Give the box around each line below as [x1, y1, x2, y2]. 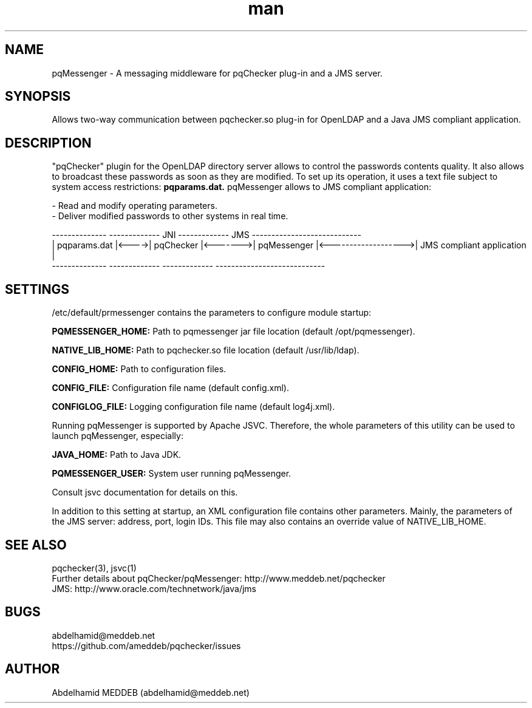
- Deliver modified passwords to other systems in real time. [52, 211, 288, 222]
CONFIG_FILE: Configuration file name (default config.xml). [52, 383, 289, 393]
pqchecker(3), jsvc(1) [52, 562, 137, 573]
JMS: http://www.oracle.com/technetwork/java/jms [52, 583, 257, 594]
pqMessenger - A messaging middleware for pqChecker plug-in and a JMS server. [52, 67, 383, 78]
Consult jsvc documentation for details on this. [52, 487, 238, 498]
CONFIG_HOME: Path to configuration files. [52, 364, 227, 375]
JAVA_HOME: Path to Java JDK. [52, 449, 182, 460]
